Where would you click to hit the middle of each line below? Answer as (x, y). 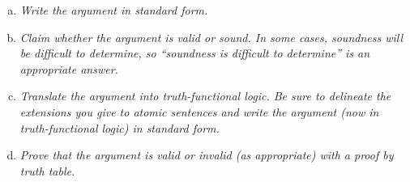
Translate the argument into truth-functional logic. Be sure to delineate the (205, 96)
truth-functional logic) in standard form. (120, 127)
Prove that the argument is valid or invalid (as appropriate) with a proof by (207, 155)
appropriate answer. (69, 68)
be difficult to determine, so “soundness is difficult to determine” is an (195, 53)
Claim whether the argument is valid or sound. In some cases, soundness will (211, 37)
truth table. (47, 170)
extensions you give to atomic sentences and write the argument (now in (199, 111)
